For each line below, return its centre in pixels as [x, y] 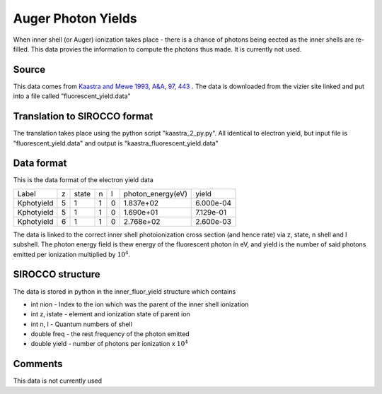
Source [29, 70]
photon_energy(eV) [155, 193]
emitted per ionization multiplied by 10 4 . [72, 254]
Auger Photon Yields [75, 18]
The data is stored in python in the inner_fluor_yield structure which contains [125, 291]
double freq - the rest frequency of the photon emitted [110, 334]
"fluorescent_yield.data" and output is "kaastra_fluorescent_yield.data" [116, 143]
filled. [21, 49]
